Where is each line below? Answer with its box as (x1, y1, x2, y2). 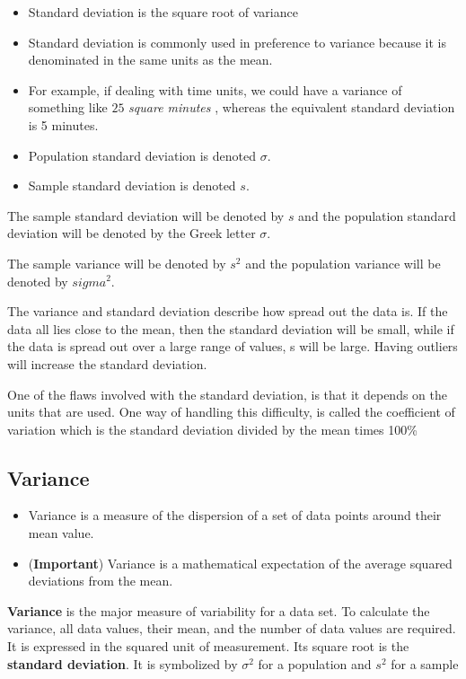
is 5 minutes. (28, 115, 99, 134)
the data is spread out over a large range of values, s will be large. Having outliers (7, 337, 458, 356)
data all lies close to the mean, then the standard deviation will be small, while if (7, 319, 454, 338)
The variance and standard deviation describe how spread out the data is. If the (7, 302, 448, 321)
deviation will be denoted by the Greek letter (7, 224, 256, 242)
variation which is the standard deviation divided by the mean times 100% (7, 419, 418, 438)
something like (28, 98, 108, 117)
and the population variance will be (245, 253, 441, 272)
